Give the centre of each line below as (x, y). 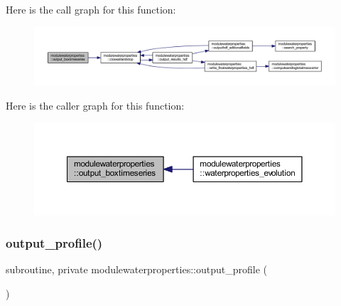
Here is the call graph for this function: (91, 9)
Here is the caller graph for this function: (95, 105)
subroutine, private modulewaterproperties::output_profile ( (136, 269)
